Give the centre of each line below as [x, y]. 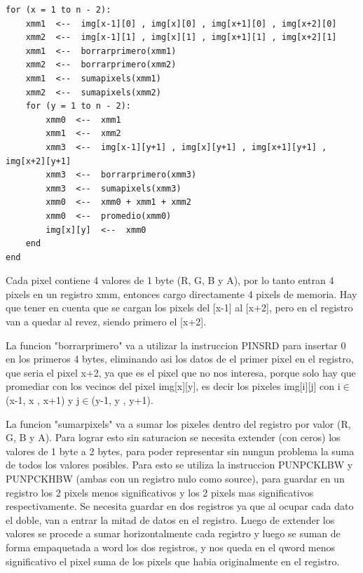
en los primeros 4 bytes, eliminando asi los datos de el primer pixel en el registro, [180, 359]
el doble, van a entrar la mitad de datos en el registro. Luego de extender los [170, 519]
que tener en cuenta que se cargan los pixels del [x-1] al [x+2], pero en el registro [179, 308]
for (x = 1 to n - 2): [59, 10]
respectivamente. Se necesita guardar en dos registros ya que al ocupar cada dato [180, 506]
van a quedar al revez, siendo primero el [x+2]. [106, 322]
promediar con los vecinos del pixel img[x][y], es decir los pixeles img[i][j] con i [173, 386]
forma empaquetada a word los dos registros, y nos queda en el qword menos [171, 547]
